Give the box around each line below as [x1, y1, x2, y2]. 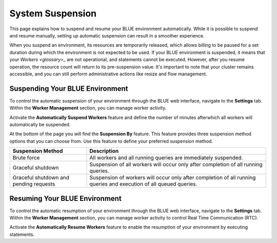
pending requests [12, 180, 55, 188]
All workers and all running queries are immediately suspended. [89, 154, 243, 161]
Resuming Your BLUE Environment [9, 194, 122, 202]
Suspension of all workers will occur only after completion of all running [89, 161, 263, 168]
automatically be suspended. [9, 121, 71, 128]
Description [89, 148, 119, 155]
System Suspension [9, 8, 97, 19]
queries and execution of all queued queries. [89, 180, 197, 188]
